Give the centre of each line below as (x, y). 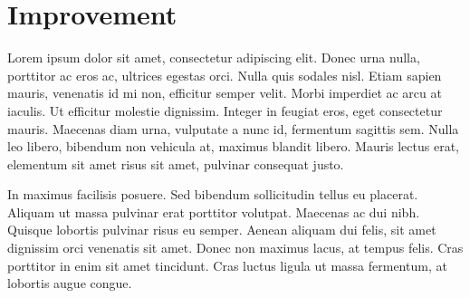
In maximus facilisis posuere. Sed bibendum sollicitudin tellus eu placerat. (213, 194)
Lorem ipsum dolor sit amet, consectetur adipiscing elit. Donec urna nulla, (214, 58)
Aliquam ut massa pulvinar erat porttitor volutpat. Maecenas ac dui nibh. (214, 211)
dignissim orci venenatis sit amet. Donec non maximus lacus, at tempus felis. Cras (235, 248)
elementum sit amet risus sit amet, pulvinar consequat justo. (176, 163)
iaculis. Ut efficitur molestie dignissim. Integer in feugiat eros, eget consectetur (225, 110)
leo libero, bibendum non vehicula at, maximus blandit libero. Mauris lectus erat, (233, 146)
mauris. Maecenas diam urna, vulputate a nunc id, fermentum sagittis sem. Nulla (233, 128)
